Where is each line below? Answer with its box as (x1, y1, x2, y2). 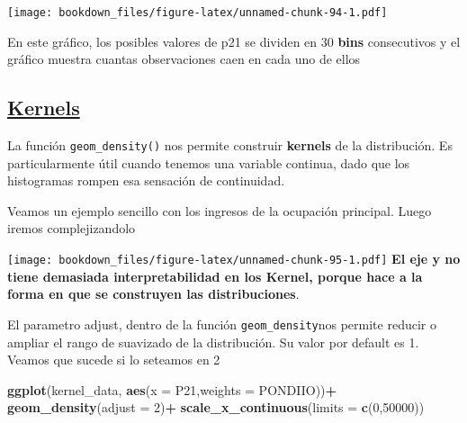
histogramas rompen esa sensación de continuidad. (7, 171, 285, 190)
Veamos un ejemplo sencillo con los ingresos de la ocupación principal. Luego (7, 201, 432, 220)
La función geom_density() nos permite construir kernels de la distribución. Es (7, 136, 453, 155)
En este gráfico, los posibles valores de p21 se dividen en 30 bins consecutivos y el (7, 31, 461, 50)
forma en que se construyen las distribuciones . (7, 284, 300, 303)
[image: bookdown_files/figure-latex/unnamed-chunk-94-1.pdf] (7, 6, 388, 19)
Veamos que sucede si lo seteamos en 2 (7, 350, 220, 369)
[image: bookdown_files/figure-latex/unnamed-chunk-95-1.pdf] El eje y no (7, 249, 461, 268)
